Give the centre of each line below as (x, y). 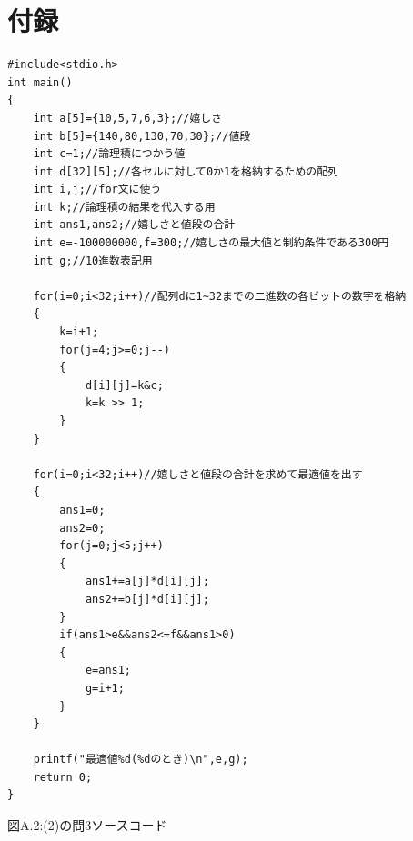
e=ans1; (108, 671)
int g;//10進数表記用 (93, 260)
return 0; (63, 777)
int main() (40, 82)
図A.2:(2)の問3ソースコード (87, 825)
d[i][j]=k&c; (124, 385)
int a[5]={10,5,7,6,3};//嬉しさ (128, 118)
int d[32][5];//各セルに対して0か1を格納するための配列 (186, 171)
